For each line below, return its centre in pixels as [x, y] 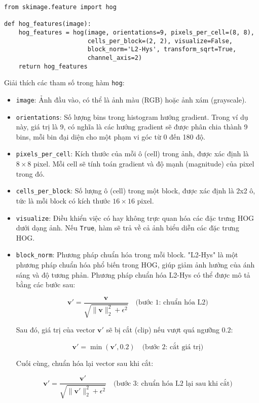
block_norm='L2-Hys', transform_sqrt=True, [162, 49]
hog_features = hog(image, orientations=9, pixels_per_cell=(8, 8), [136, 32]
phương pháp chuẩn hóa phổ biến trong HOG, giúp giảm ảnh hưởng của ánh [135, 265]
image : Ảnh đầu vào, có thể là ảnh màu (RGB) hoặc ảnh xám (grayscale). [131, 99]
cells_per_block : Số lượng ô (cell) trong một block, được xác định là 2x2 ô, [136, 191]
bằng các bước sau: [46, 284]
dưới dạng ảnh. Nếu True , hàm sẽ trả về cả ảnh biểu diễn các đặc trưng [127, 228]
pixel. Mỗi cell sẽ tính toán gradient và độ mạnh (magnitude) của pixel [144, 164]
